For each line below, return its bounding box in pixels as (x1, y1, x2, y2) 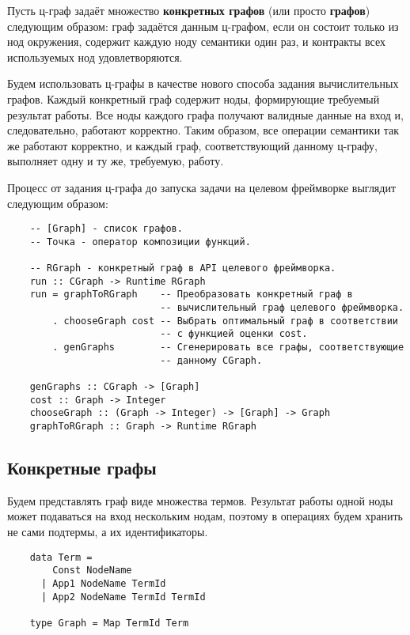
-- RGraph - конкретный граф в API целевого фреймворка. (29, 263, 336, 274)
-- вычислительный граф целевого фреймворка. (160, 302, 404, 314)
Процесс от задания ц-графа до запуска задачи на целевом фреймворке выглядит (7, 179, 397, 195)
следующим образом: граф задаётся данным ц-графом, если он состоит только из (7, 17, 399, 34)
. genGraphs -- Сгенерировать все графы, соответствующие (52, 342, 404, 353)
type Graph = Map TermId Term (29, 617, 189, 629)
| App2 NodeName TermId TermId (40, 591, 206, 603)
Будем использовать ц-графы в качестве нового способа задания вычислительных (7, 75, 399, 92)
